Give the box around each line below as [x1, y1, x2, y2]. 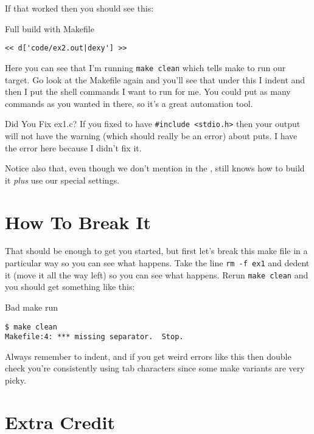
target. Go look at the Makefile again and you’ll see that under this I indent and [5, 73, 305, 86]
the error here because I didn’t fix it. [5, 141, 142, 154]
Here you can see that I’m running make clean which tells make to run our [5, 61, 286, 74]
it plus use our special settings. [5, 173, 120, 186]
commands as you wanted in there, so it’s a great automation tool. [5, 97, 253, 109]
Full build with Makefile [5, 22, 94, 35]
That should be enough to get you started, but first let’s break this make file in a [5, 244, 308, 257]
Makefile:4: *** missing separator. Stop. [5, 332, 184, 342]
